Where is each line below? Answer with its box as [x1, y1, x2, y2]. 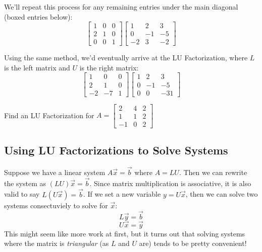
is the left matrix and [4, 62, 70, 72]
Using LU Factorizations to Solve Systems [4, 142, 228, 158]
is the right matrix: [79, 62, 139, 72]
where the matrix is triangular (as [4, 238, 109, 248]
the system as [4, 178, 46, 188]
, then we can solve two [185, 189, 258, 199]
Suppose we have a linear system [4, 167, 106, 178]
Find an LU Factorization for [4, 110, 94, 120]
